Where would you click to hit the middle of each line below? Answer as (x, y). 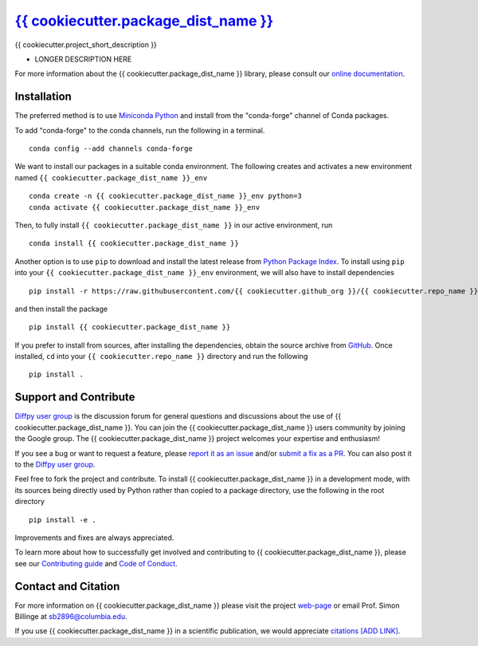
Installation (43, 97)
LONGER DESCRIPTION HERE (83, 59)
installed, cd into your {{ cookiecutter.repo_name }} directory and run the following (161, 356)
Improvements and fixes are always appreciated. (94, 538)
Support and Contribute (75, 398)
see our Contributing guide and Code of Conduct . (96, 563)
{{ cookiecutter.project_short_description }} (86, 45)
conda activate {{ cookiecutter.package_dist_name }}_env (145, 207)
